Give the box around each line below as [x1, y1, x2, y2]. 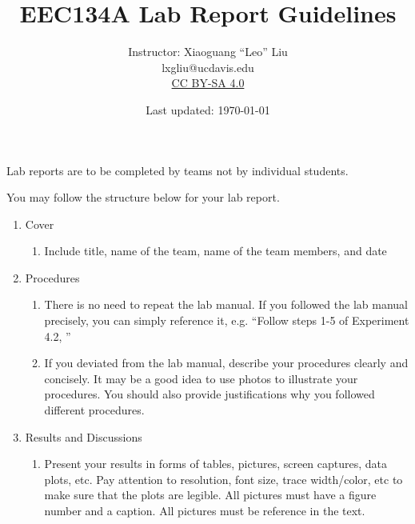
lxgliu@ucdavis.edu [162, 58, 254, 75]
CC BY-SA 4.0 [171, 74, 245, 91]
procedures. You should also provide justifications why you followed [44, 386, 375, 402]
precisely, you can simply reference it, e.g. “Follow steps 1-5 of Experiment [44, 312, 409, 329]
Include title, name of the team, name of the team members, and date [44, 242, 387, 259]
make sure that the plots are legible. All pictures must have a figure [44, 486, 377, 503]
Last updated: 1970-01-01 [146, 101, 270, 118]
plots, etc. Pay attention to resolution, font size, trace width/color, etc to [44, 470, 403, 487]
